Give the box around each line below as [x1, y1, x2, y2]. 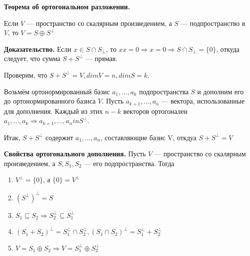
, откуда [216, 43, 240, 54]
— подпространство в [180, 18, 246, 28]
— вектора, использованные [161, 96, 245, 106]
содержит [45, 132, 73, 142]
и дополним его [197, 86, 244, 96]
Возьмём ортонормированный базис [4, 86, 110, 96]
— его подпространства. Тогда [84, 158, 174, 168]
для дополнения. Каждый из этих [4, 106, 103, 116]
